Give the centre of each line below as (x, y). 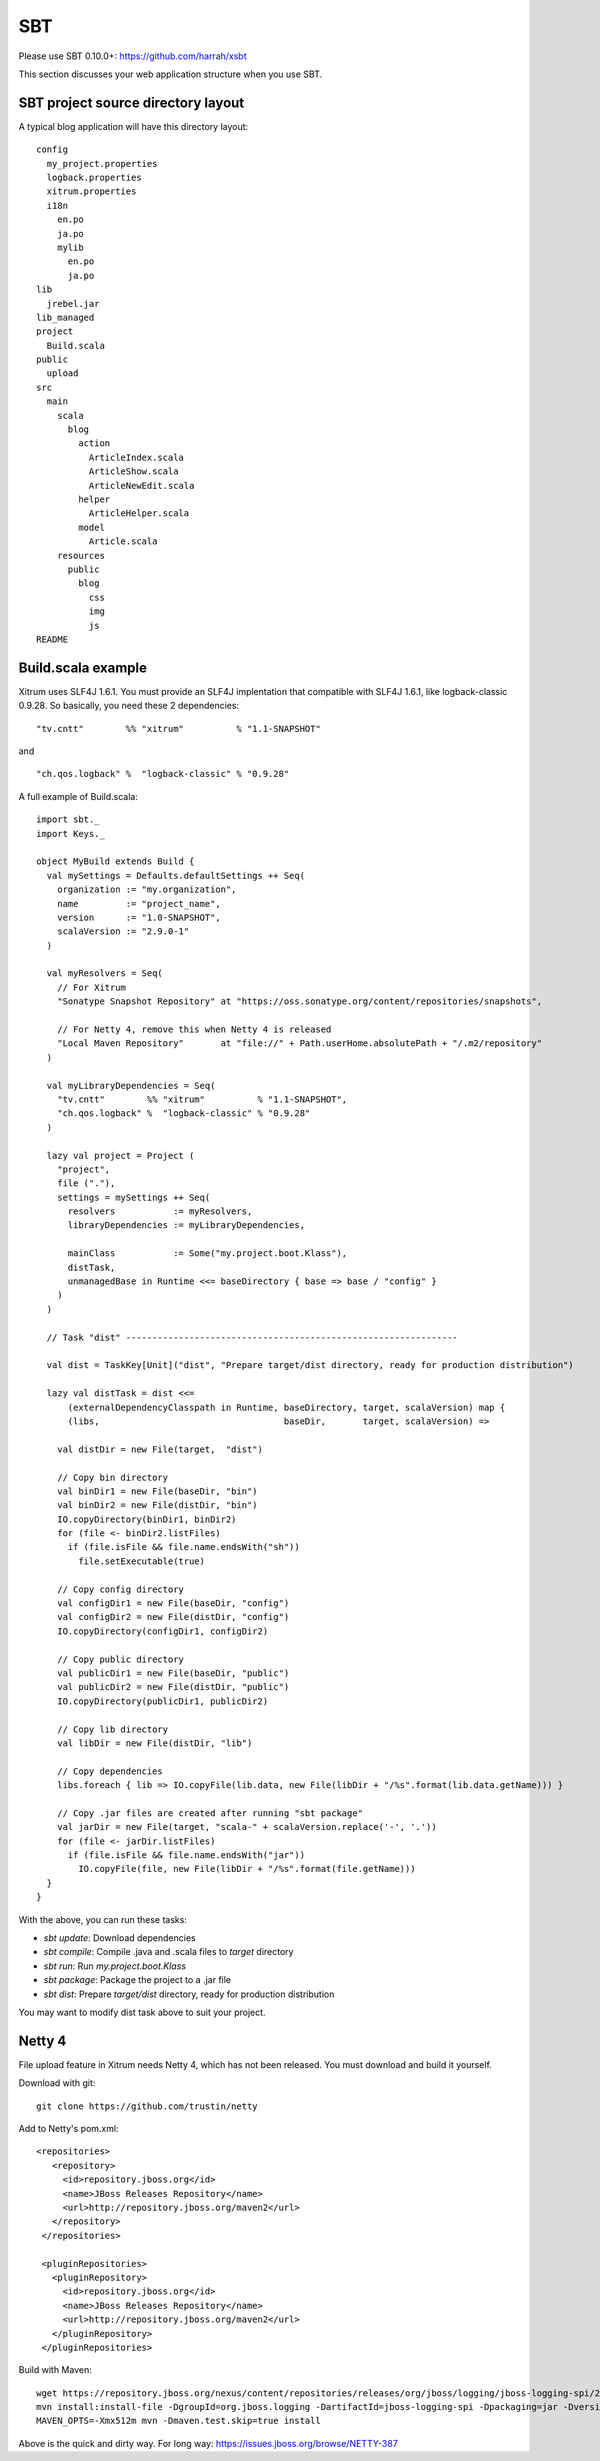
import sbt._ (68, 819)
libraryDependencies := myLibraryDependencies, (186, 1225)
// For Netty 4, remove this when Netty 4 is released (194, 1029)
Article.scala (123, 541)
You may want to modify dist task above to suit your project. (142, 2012)
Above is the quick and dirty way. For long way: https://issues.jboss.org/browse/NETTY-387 (208, 2443)
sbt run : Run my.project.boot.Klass (115, 1966)
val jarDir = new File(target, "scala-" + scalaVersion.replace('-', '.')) (246, 1827)
